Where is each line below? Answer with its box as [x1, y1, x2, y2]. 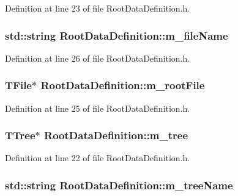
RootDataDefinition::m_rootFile [40, 78, 205, 93]
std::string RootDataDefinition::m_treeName [5, 177, 233, 192]
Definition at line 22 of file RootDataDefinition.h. [5, 151, 190, 164]
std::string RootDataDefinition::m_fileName [5, 27, 228, 43]
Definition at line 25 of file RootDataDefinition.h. [5, 101, 190, 114]
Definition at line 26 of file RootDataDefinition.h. [5, 51, 190, 64]
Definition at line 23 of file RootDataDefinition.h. [5, 2, 190, 14]
